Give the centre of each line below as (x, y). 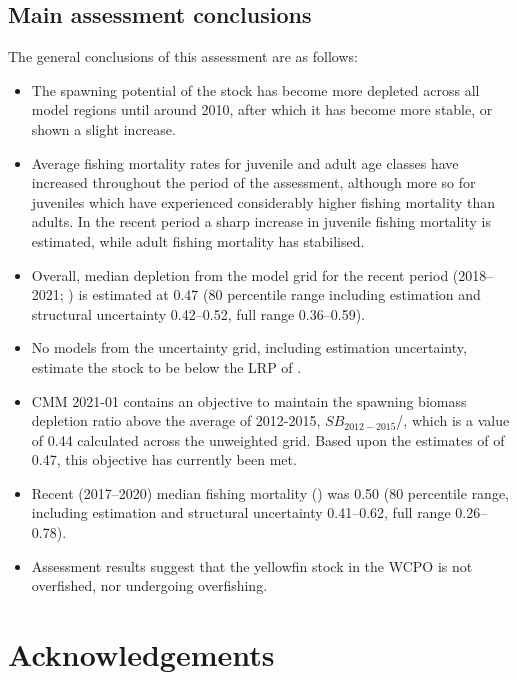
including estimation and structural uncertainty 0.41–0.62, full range (241, 512)
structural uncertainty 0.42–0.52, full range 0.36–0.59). (198, 313)
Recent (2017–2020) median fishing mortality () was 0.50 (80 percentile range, (270, 492)
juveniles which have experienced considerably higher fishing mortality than (263, 201)
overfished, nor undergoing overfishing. (149, 585)
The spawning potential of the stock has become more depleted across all (255, 89)
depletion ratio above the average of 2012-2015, (176, 420)
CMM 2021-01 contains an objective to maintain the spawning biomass (249, 400)
